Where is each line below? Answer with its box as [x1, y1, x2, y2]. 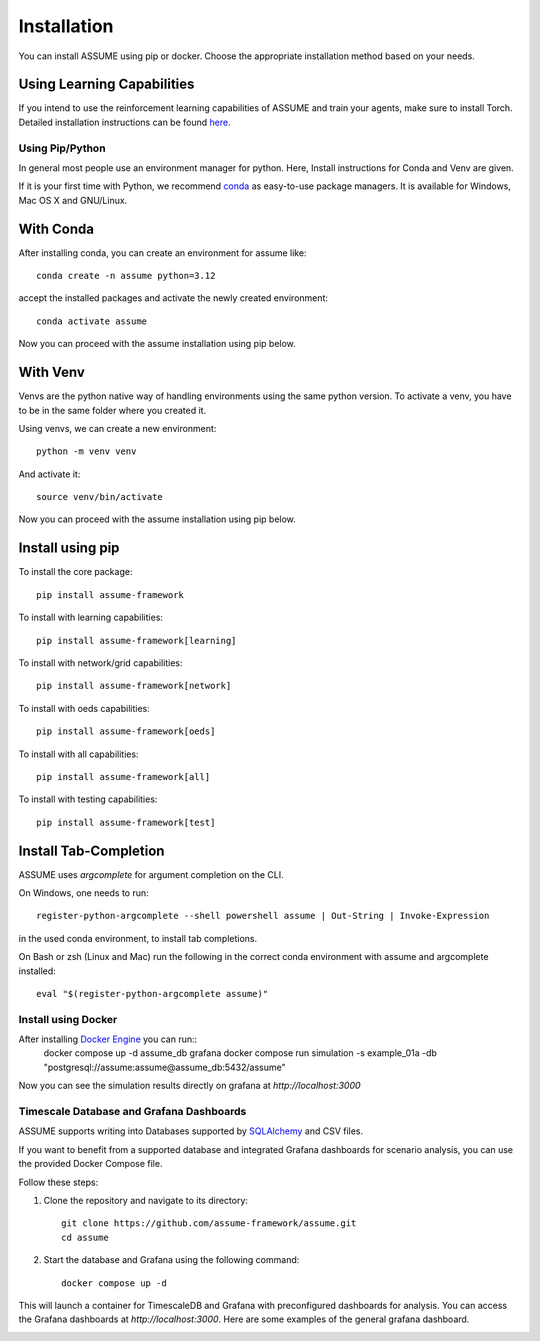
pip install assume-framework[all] [36, 771, 211, 782]
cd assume [61, 1231, 109, 1243]
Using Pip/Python [18, 141, 106, 155]
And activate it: [18, 468, 81, 480]
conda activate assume [36, 315, 148, 327]
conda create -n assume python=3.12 [36, 270, 216, 282]
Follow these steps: [18, 1176, 99, 1188]
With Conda [18, 220, 95, 237]
